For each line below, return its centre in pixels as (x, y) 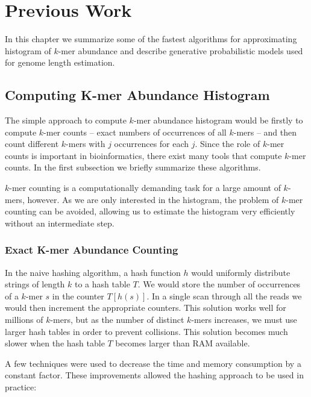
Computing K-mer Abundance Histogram (137, 95)
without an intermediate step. (60, 223)
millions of (24, 320)
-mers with (86, 144)
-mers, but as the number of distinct (117, 320)
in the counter (78, 295)
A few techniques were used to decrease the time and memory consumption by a (153, 363)
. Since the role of (228, 144)
